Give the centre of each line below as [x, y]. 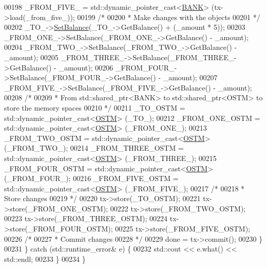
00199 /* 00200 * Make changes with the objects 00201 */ [169, 17]
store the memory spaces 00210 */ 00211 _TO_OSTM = [95, 107]
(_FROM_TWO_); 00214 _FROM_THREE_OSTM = [94, 148]
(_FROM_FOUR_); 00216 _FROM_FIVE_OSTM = [91, 178]
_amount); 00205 [31, 57]
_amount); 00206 [86, 67]
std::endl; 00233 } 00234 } [45, 258]
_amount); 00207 [190, 77]
